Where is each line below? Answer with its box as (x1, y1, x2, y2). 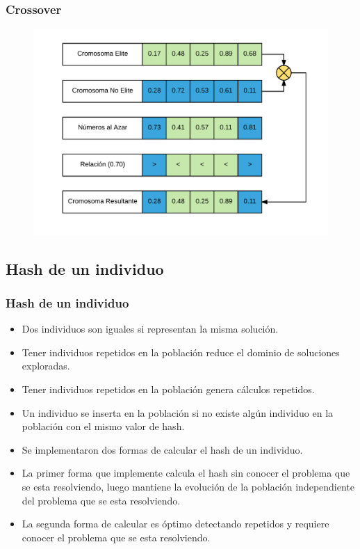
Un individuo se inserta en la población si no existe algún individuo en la (22, 405, 334, 420)
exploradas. (22, 358, 70, 373)
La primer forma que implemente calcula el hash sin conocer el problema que (22, 466, 350, 480)
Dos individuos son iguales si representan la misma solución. (22, 321, 279, 336)
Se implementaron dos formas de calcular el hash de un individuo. (22, 442, 303, 456)
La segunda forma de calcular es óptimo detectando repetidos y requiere (22, 516, 329, 531)
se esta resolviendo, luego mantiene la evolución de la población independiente (22, 479, 355, 494)
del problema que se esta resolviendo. (22, 493, 181, 507)
